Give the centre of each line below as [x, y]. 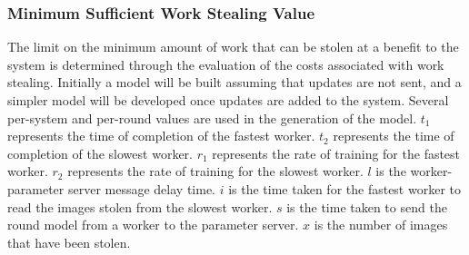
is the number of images [381, 225]
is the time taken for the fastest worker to [344, 188]
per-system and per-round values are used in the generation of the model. [212, 118]
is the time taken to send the [367, 206]
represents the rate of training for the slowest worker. [215, 171]
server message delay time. [141, 188]
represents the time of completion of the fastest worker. [161, 136]
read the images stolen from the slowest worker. [140, 206]
